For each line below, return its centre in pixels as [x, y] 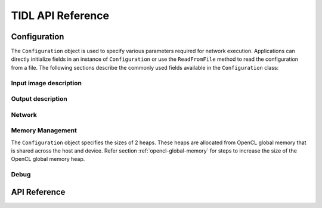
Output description [39, 99]
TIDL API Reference [60, 15]
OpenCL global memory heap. [48, 159]
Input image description [46, 83]
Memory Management [44, 131]
